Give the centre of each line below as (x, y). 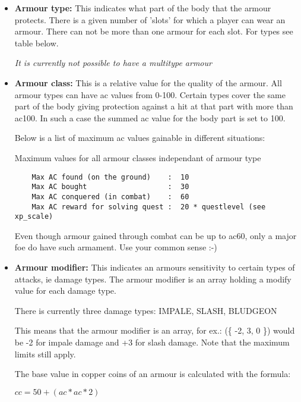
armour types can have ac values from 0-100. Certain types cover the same (150, 94)
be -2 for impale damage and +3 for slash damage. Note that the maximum (152, 342)
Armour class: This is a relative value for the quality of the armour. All (148, 82)
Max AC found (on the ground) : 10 (110, 177)
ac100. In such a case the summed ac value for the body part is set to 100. (150, 117)
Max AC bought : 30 (110, 187)
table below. (37, 43)
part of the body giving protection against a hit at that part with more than (154, 106)
